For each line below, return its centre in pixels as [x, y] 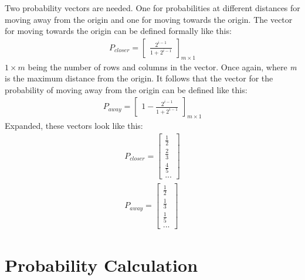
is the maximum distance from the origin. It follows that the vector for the [139, 78]
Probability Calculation [101, 265]
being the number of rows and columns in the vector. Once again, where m [162, 66]
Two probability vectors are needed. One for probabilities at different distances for [152, 8]
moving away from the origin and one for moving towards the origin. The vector [149, 19]
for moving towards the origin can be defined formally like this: [118, 31]
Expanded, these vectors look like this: [74, 126]
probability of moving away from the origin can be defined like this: [126, 89]
